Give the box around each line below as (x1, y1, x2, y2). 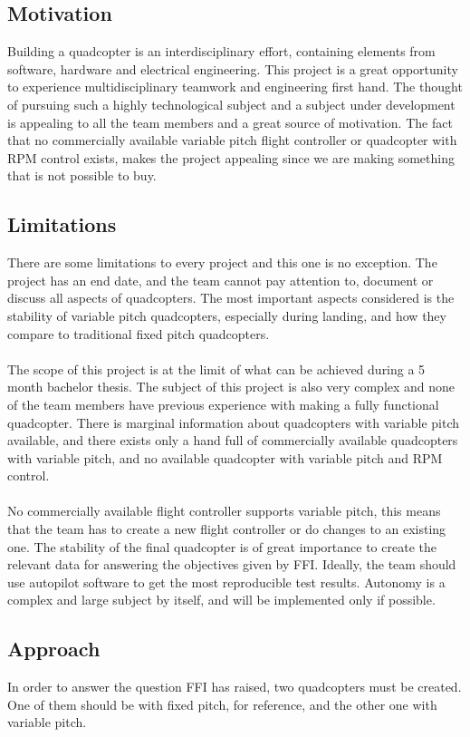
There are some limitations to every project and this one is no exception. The (7, 253, 437, 272)
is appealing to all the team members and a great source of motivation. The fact (7, 112, 453, 131)
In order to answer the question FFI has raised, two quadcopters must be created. (7, 677, 462, 696)
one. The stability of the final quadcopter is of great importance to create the (7, 537, 436, 556)
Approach (7, 635, 101, 663)
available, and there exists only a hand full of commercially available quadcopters (7, 431, 458, 450)
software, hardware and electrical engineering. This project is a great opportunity (7, 59, 458, 78)
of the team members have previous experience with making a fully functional (7, 394, 439, 413)
